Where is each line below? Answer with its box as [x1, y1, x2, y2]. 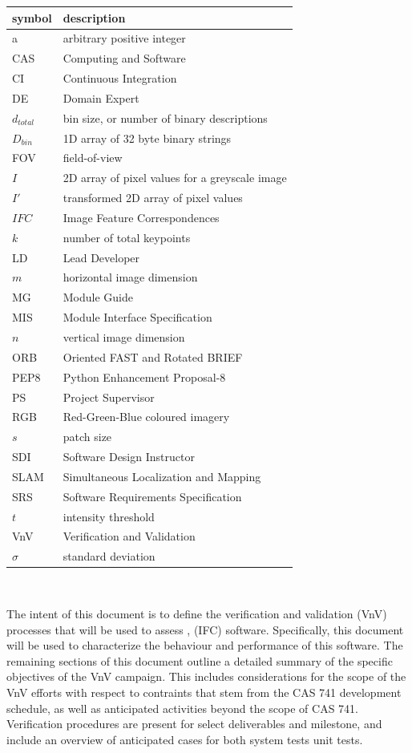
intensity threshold [63, 508, 155, 524]
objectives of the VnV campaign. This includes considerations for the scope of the [6, 668, 406, 685]
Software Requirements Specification [63, 488, 242, 504]
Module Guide [63, 289, 133, 306]
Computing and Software [63, 50, 186, 67]
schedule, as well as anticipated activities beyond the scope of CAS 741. [6, 699, 359, 716]
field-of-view [63, 149, 123, 166]
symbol [12, 9, 52, 26]
